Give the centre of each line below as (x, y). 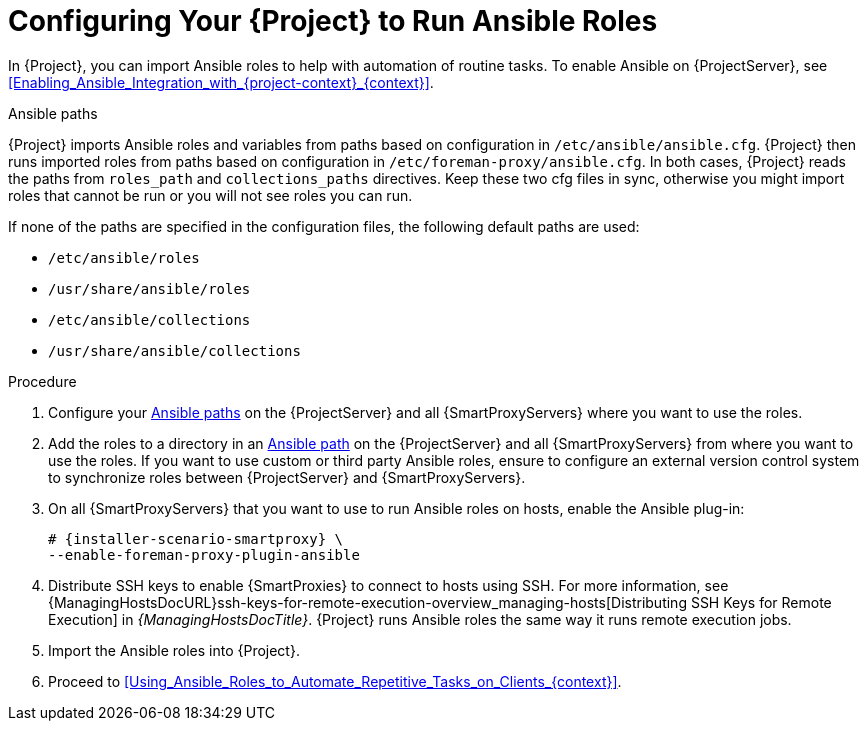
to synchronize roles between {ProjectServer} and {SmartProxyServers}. (287, 477)
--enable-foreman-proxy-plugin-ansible (204, 554)
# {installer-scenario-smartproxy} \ (196, 538)
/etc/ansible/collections (149, 319)
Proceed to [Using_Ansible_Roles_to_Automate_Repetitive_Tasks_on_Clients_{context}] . (335, 681)
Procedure (42, 381)
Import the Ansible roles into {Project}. (174, 650)
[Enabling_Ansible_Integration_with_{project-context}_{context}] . (221, 82)
